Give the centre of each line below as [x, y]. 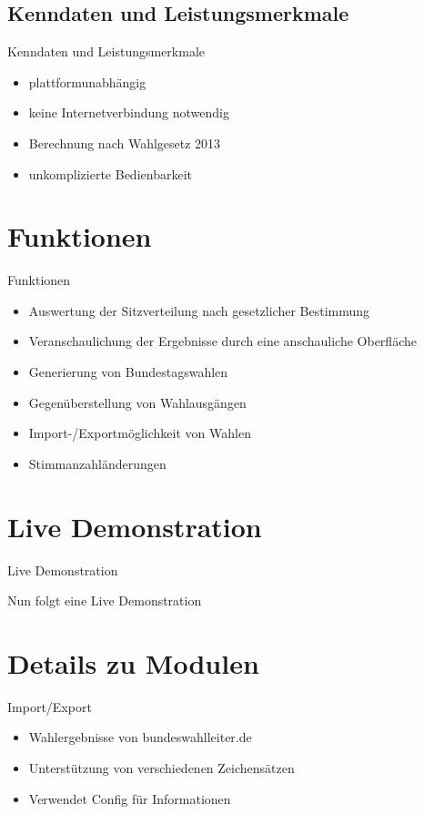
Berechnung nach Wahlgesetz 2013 [125, 142]
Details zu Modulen [133, 662]
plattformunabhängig [87, 81]
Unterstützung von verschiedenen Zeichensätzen [162, 768]
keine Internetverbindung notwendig [129, 112]
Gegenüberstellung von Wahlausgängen [137, 402]
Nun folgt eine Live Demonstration [105, 600]
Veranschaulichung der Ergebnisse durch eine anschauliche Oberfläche [222, 341]
